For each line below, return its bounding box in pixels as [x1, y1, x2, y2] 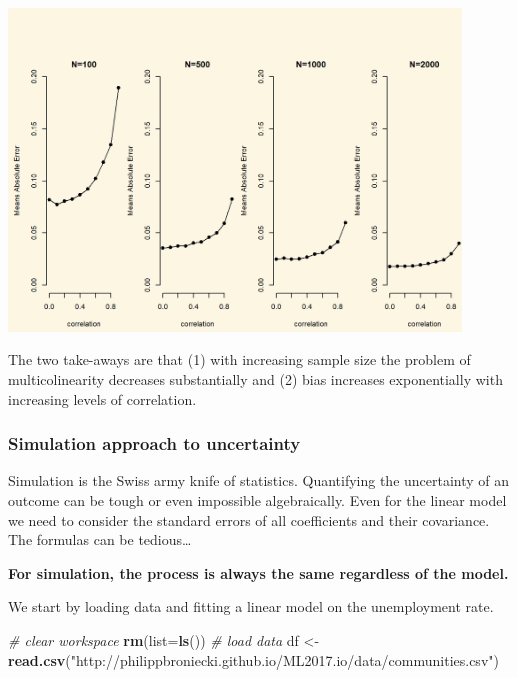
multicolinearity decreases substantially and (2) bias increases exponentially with [8, 368, 503, 389]
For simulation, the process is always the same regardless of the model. [8, 562, 509, 583]
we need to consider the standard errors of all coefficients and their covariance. [8, 509, 490, 530]
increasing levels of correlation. [8, 388, 197, 409]
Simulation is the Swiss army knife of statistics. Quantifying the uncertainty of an [8, 470, 510, 491]
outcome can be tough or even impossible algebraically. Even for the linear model [8, 489, 507, 510]
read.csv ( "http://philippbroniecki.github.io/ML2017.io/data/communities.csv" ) [8, 649, 499, 670]
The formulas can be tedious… [8, 529, 192, 550]
